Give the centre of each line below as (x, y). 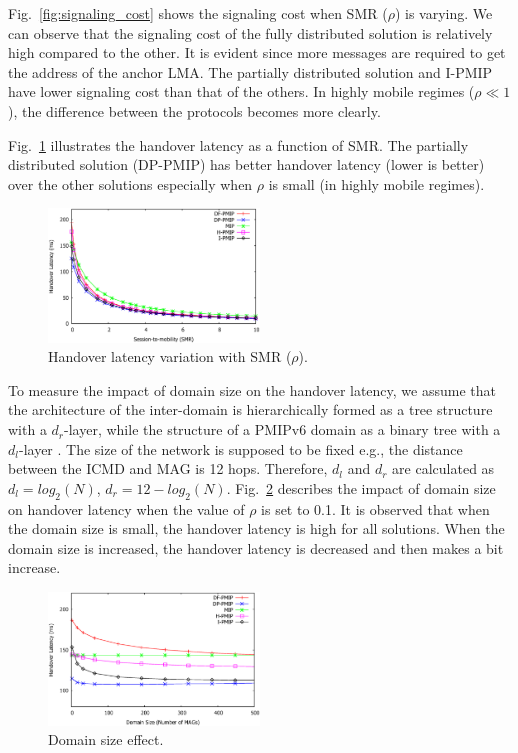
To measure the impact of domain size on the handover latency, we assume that (252, 389)
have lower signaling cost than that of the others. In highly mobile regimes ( (241, 91)
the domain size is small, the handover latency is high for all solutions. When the (256, 528)
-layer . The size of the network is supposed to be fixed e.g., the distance (240, 448)
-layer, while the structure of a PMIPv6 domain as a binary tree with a (282, 429)
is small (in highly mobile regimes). (376, 183)
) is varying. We (443, 13)
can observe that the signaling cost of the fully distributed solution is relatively (250, 32)
